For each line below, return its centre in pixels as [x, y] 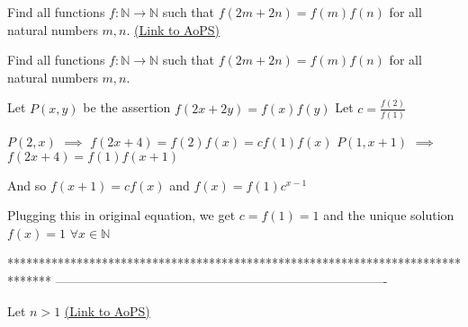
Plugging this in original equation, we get [121, 215]
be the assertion [127, 107]
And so [27, 185]
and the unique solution [389, 215]
